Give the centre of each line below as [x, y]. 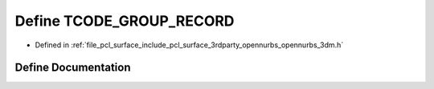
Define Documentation [73, 68]
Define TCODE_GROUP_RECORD [125, 21]
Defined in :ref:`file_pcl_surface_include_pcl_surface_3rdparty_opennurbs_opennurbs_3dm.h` [189, 45]
